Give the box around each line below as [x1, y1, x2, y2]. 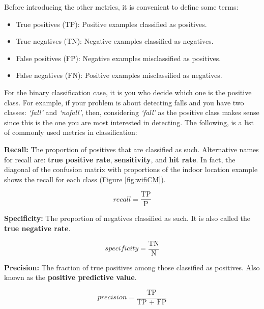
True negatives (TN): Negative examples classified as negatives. [16, 36, 214, 46]
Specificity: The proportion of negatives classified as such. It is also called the [4, 213, 251, 223]
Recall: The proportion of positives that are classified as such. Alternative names [4, 144, 259, 154]
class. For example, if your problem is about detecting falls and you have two [4, 97, 244, 107]
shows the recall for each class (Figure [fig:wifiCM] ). [4, 174, 166, 184]
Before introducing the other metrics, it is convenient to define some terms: [4, 2, 239, 12]
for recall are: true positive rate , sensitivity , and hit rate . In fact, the [4, 154, 236, 164]
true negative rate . [4, 222, 71, 233]
